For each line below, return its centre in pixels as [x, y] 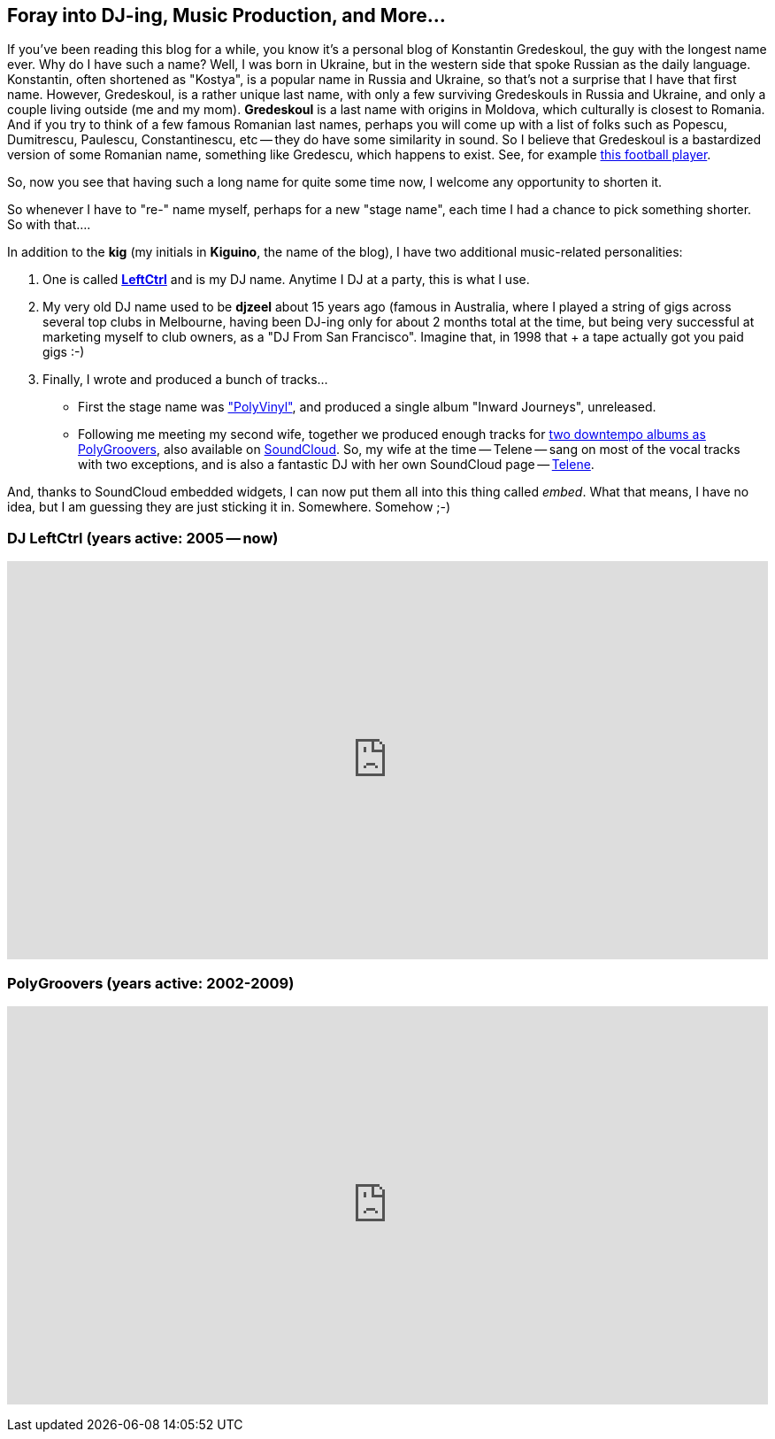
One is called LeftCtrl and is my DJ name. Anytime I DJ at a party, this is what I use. [286, 280]
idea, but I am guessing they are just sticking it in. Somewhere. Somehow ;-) [229, 507]
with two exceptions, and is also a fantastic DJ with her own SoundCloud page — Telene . [336, 465]
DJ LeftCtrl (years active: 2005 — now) [143, 538]
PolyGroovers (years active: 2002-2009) [151, 983]
